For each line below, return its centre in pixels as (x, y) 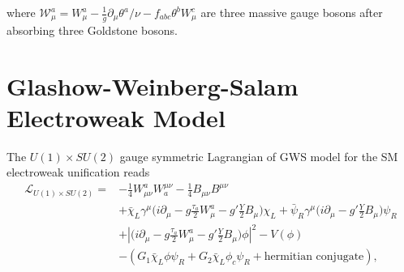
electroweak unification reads (78, 172)
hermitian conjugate (314, 257)
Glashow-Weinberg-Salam (153, 85)
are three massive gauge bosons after (292, 12)
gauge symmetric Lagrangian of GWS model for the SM (259, 156)
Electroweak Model (116, 117)
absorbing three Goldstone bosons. (92, 30)
